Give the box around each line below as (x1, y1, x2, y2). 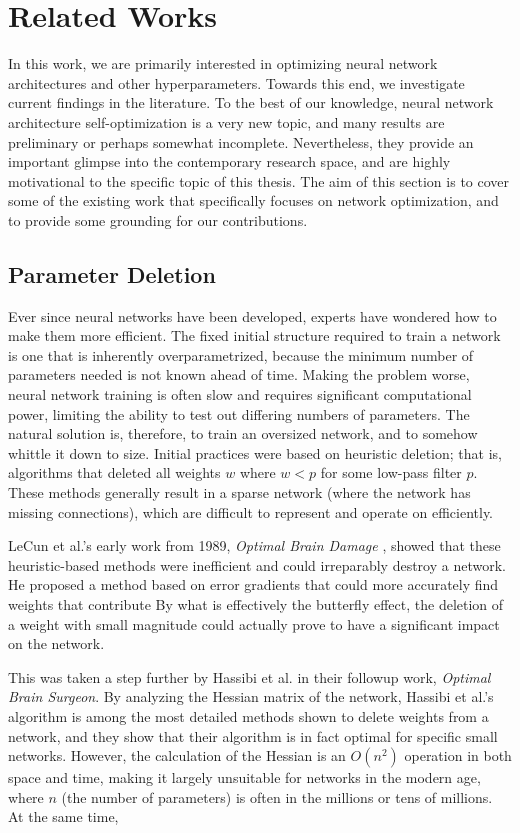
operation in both (404, 745, 512, 766)
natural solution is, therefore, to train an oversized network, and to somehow (8, 423, 478, 444)
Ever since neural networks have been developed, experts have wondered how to (8, 305, 497, 326)
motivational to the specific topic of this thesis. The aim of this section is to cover (8, 170, 510, 191)
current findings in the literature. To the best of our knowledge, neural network (8, 92, 494, 113)
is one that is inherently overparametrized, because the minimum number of (8, 344, 474, 365)
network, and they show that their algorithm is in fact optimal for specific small (8, 725, 498, 746)
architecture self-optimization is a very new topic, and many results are (8, 111, 445, 132)
